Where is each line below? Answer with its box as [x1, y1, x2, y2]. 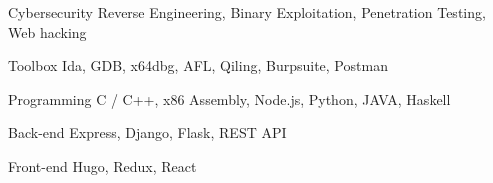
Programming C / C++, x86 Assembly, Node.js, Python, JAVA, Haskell [8, 88, 451, 109]
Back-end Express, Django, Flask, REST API [8, 122, 287, 143]
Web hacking [8, 21, 87, 42]
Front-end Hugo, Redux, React [8, 155, 197, 176]
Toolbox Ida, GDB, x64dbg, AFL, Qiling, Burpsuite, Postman [8, 55, 388, 76]
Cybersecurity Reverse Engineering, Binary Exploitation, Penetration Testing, [8, 2, 486, 22]
